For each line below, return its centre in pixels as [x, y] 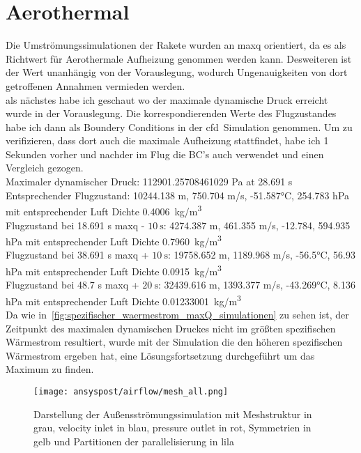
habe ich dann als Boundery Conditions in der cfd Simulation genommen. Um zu [179, 126]
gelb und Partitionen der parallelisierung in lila [134, 441]
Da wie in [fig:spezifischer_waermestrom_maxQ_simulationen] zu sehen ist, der [177, 315]
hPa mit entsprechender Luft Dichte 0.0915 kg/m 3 [114, 270]
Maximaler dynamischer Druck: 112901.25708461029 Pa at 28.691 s [149, 182]
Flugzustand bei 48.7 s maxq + [72, 285]
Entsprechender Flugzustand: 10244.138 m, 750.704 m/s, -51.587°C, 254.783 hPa [178, 195]
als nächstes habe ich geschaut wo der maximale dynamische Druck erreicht [167, 99]
